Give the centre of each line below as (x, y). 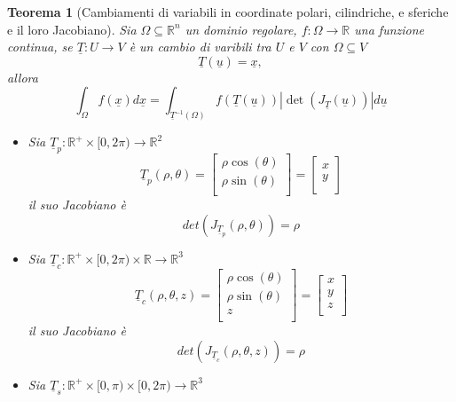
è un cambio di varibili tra (200, 47)
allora (23, 77)
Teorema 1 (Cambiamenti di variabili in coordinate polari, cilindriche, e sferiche (228, 12)
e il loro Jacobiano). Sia (72, 29)
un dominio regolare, (241, 29)
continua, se (40, 47)
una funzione (389, 29)
